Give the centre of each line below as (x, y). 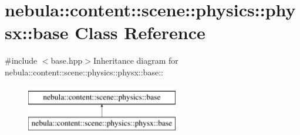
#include (21, 60)
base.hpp (67, 60)
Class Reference (140, 32)
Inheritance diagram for (136, 60)
